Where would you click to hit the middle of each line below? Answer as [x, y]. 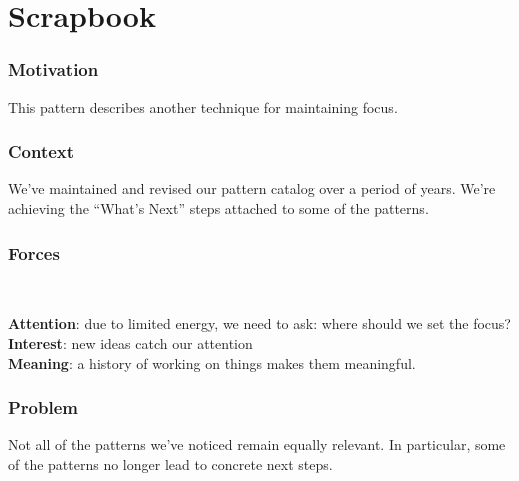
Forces [34, 252]
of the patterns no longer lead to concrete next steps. [170, 464]
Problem [43, 407]
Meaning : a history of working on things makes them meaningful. [212, 362]
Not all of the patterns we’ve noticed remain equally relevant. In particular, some [257, 444]
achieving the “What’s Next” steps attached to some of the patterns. [218, 208]
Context [41, 151]
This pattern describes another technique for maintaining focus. [203, 106]
